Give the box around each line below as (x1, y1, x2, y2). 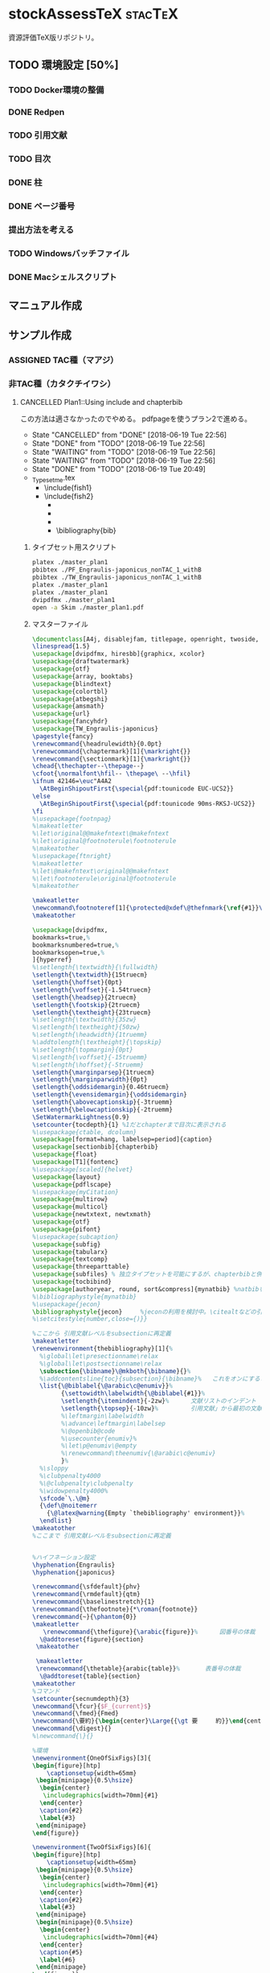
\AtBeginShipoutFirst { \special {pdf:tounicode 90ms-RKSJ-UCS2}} (39, 799, 256, 807)
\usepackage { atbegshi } (31, 695, 108, 703)
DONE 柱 (8, 176, 43, 188)
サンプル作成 (8, 328, 72, 342)
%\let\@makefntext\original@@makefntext (31, 867, 170, 875)
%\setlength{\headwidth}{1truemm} (31, 1031, 148, 1039)
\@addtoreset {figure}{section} (39, 1635, 145, 1643)
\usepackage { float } (31, 1150, 98, 1159)
